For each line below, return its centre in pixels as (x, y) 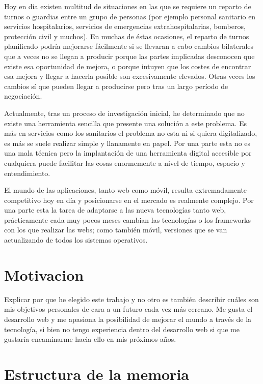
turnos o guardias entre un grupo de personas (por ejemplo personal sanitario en (130, 16)
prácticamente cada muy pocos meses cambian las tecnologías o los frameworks (127, 219)
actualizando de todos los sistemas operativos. (76, 240)
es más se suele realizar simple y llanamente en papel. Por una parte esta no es (127, 143)
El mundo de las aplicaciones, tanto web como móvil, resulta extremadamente (126, 190)
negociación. (23, 96)
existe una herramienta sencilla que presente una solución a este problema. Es (125, 123)
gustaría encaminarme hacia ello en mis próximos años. (90, 339)
